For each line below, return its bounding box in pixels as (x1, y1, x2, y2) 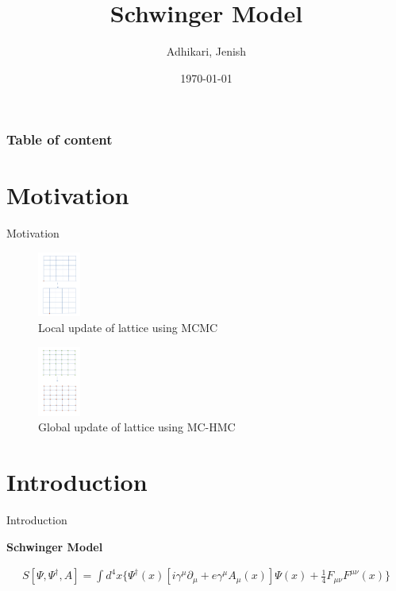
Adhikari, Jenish (166, 43, 247, 60)
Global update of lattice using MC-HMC (38, 419, 236, 435)
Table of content (6, 129, 113, 149)
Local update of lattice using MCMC (38, 319, 218, 335)
